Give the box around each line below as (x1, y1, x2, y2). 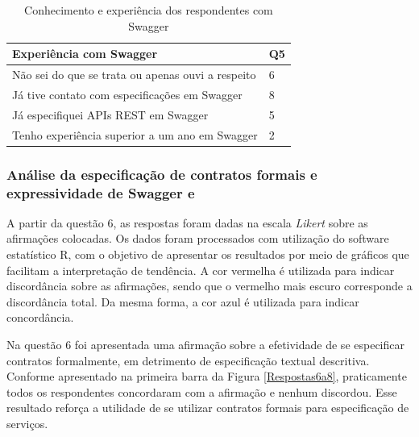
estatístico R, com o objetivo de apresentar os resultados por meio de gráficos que (6, 245, 409, 262)
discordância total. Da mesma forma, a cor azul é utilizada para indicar (6, 293, 359, 310)
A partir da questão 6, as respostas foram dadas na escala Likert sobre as (6, 214, 368, 231)
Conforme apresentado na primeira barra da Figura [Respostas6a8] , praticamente (6, 368, 407, 385)
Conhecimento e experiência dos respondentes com (24, 2, 273, 18)
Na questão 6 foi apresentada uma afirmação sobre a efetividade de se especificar (6, 335, 404, 352)
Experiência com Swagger (12, 45, 158, 62)
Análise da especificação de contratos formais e (6, 164, 317, 184)
